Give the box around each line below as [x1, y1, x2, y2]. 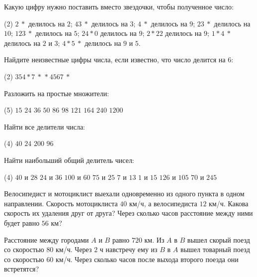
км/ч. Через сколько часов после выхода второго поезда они [56, 254, 239, 264]
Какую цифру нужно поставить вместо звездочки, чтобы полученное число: [4, 1, 234, 11]
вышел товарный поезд [180, 244, 250, 255]
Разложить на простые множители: [4, 88, 109, 98]
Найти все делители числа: [4, 121, 86, 132]
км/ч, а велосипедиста [129, 198, 197, 208]
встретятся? [4, 264, 39, 274]
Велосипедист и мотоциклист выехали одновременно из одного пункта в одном [4, 188, 245, 199]
